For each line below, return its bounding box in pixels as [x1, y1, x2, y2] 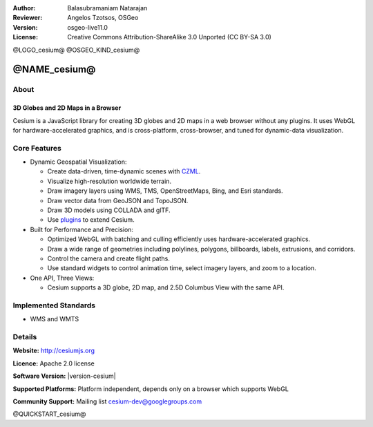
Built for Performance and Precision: [30, 225, 134, 234]
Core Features [12, 143, 61, 153]
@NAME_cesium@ [12, 64, 96, 75]
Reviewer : [12, 14, 43, 22]
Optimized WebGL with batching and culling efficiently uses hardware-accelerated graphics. [47, 235, 311, 243]
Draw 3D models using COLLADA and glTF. [47, 206, 171, 214]
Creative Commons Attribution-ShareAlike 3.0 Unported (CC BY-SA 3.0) [67, 33, 272, 41]
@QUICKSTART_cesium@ [12, 410, 86, 418]
